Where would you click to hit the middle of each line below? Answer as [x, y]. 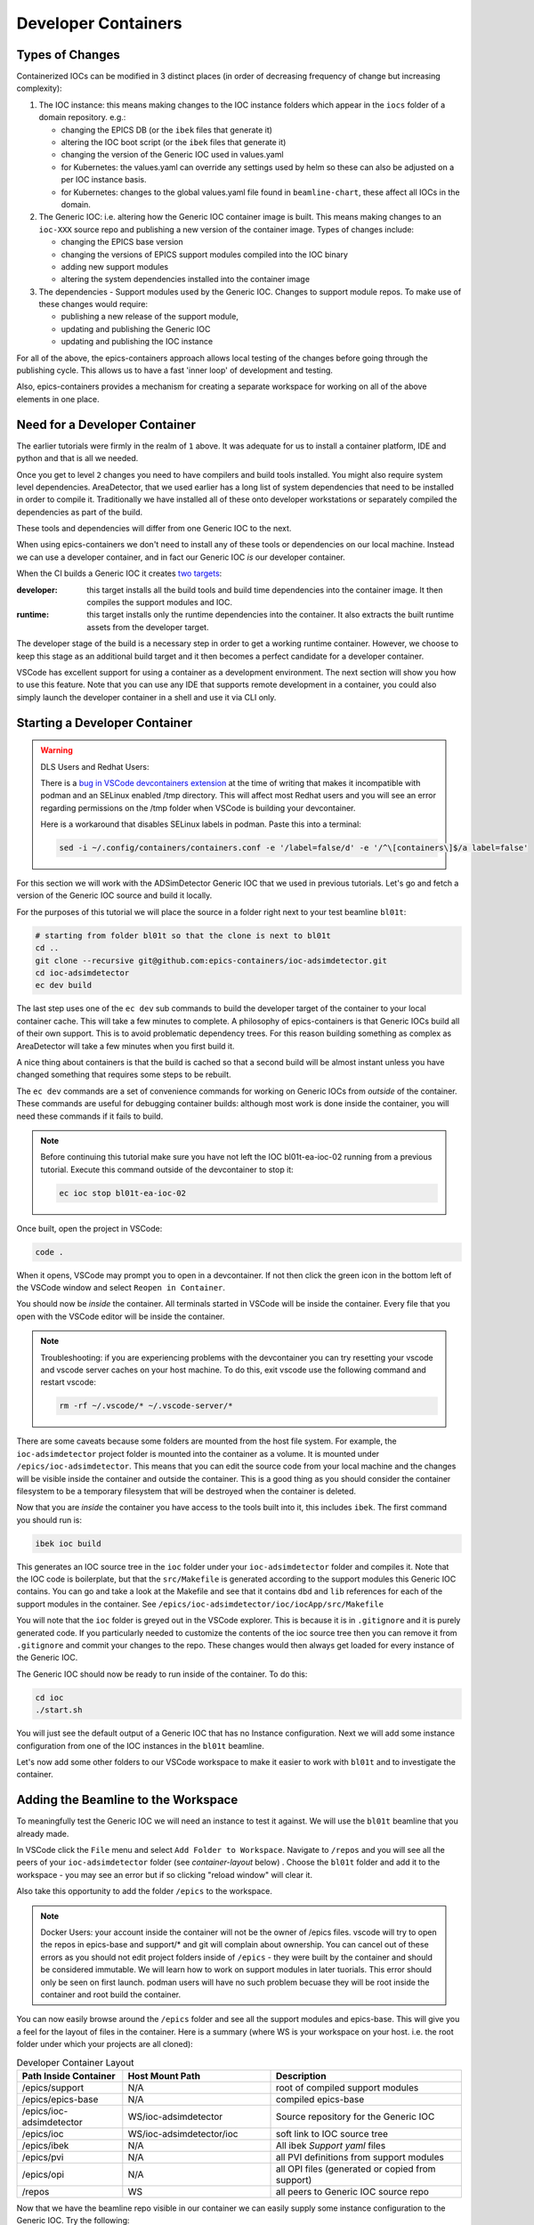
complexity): [39, 88]
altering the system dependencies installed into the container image [186, 279]
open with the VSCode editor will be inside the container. [121, 1316]
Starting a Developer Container [105, 722]
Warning [57, 750]
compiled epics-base [320, 2099]
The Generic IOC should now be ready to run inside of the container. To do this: [162, 1674]
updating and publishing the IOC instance [137, 342]
